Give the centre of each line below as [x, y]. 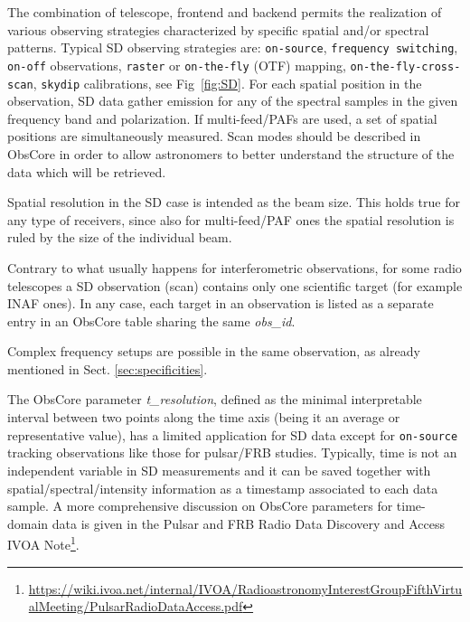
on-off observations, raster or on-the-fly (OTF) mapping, [177, 65]
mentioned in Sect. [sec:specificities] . [108, 368]
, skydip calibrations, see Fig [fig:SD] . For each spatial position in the [227, 83]
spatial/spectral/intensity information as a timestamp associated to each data [223, 488]
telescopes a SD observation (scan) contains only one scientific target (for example [235, 285]
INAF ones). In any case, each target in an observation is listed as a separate [221, 303]
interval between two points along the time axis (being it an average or [204, 417]
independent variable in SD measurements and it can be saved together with [219, 470]
